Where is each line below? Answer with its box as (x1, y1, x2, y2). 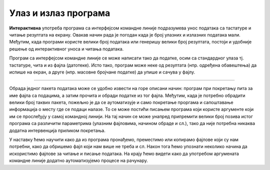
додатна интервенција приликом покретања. (9, 127, 106, 133)
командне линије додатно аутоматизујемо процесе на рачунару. (9, 157, 148, 163)
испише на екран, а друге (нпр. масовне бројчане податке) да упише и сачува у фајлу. (9, 69, 195, 75)
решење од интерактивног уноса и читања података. (9, 45, 124, 52)
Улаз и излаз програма (9, 7, 110, 18)
